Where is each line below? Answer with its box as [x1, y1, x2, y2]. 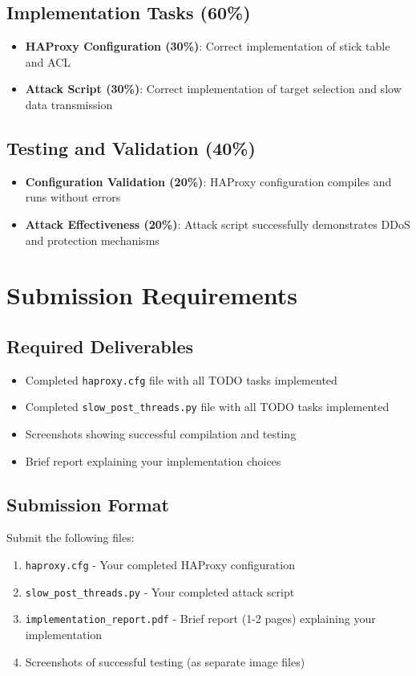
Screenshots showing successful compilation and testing [25, 426, 297, 442]
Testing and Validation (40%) [6, 135, 256, 160]
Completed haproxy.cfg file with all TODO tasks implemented [25, 371, 337, 388]
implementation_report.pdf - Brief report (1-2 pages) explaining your [25, 610, 376, 627]
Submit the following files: [6, 529, 135, 546]
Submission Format [6, 491, 169, 516]
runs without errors [25, 189, 121, 206]
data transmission [25, 96, 113, 112]
